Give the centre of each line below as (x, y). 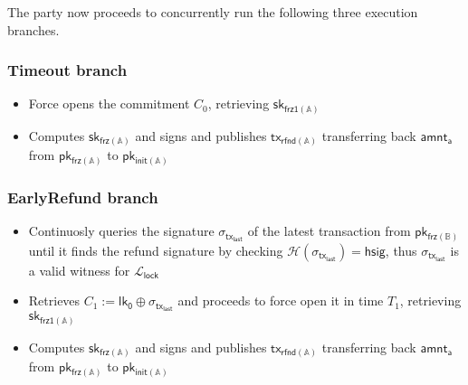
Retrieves (54, 300)
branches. (33, 29)
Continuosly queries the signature (121, 231)
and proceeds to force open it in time (281, 300)
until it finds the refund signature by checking (156, 250)
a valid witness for (79, 270)
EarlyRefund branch (83, 197)
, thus (401, 250)
